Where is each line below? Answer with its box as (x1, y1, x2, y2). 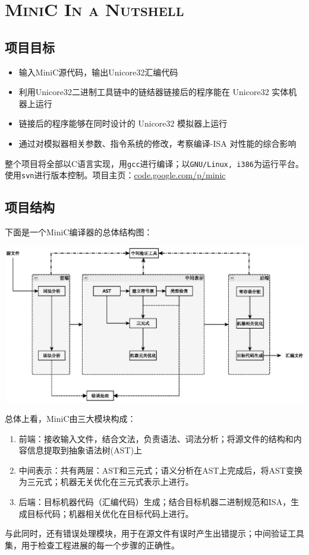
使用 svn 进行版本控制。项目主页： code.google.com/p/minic (5, 169, 226, 181)
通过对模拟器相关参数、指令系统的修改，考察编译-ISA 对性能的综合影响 (18, 137, 297, 149)
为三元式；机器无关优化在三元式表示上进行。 (18, 475, 194, 488)
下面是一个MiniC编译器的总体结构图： (5, 226, 153, 238)
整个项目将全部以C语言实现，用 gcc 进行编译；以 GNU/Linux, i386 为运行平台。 (5, 157, 304, 169)
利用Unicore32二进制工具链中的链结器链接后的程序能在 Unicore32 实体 (18, 86, 289, 98)
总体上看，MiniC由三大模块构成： (5, 412, 136, 425)
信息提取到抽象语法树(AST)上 (27, 444, 143, 456)
